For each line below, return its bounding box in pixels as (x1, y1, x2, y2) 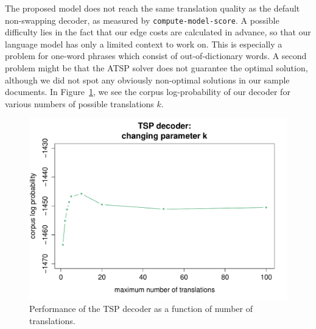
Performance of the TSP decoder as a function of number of (29, 302, 253, 315)
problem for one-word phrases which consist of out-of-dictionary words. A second (5, 49, 307, 62)
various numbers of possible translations (5, 97, 154, 110)
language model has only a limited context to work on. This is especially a (5, 37, 283, 50)
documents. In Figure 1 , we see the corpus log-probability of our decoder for (5, 85, 290, 98)
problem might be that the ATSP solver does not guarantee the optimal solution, (5, 62, 308, 74)
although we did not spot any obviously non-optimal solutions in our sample (5, 73, 290, 86)
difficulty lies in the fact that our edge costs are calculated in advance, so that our (5, 26, 311, 38)
